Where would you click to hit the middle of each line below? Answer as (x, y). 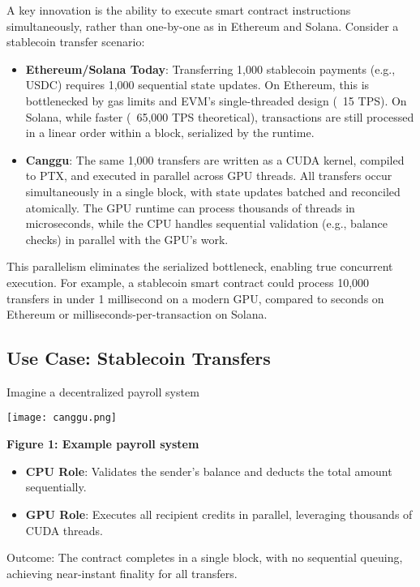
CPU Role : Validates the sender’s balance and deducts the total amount (209, 471)
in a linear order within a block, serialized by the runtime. (170, 133)
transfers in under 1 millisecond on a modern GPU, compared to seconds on (195, 298)
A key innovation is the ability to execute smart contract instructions (179, 10)
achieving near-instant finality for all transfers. (122, 573)
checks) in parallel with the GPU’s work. (127, 239)
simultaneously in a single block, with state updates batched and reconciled (213, 191)
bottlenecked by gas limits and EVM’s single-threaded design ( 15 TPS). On (216, 100)
